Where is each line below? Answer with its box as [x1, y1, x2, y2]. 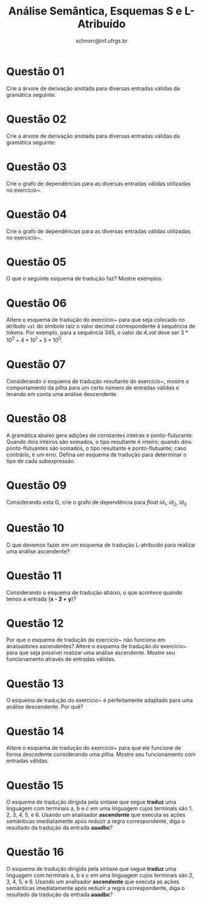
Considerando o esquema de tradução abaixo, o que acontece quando [6, 588, 183, 596]
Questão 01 [6, 65, 65, 78]
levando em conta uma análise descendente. [6, 390, 118, 397]
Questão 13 [6, 677, 65, 691]
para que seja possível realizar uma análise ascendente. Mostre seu [6, 649, 175, 657]
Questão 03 [6, 160, 67, 174]
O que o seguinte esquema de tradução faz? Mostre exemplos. [6, 275, 163, 282]
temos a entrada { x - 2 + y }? [6, 595, 77, 602]
